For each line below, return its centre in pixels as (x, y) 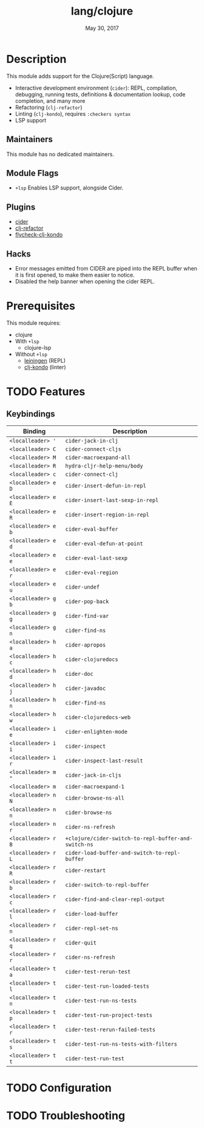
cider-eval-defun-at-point (104, 543)
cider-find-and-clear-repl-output (115, 899)
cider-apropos (86, 645)
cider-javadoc (86, 688)
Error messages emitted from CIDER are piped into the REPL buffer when (106, 268)
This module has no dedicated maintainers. (60, 154)
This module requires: (34, 323)
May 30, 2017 (102, 28)
